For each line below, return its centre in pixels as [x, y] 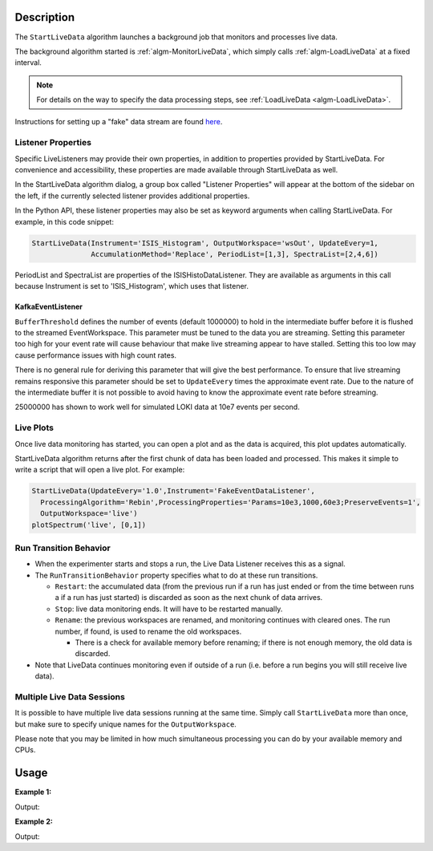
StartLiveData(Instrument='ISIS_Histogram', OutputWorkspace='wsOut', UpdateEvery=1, [205, 243]
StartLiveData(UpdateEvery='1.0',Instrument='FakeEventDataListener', [174, 491]
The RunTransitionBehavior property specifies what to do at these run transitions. [176, 575]
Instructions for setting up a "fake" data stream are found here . [119, 122]
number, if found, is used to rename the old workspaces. [148, 631]
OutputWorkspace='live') [89, 514]
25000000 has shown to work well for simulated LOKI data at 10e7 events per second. [157, 407]
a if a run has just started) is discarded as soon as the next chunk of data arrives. [189, 598]
